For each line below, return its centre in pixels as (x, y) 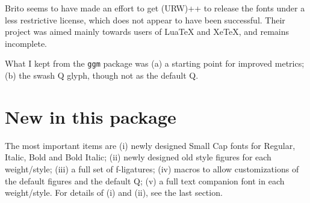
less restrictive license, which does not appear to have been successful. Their (145, 20)
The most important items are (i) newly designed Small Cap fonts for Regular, (150, 145)
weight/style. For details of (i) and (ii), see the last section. (114, 192)
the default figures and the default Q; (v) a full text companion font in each (145, 180)
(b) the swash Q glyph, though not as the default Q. (102, 75)
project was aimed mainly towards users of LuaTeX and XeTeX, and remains (147, 32)
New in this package (91, 116)
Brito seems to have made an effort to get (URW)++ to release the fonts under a (155, 8)
